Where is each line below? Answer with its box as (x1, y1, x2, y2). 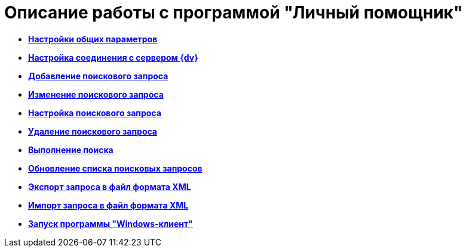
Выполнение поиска (28, 144, 114, 155)
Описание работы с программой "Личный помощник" (4, 2, 463, 23)
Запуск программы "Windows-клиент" (28, 218, 193, 229)
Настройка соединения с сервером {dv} (28, 52, 198, 63)
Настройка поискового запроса (28, 107, 161, 118)
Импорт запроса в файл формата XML (28, 200, 189, 210)
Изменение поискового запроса (28, 89, 164, 99)
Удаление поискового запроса (28, 126, 157, 136)
